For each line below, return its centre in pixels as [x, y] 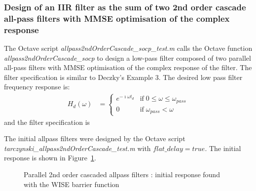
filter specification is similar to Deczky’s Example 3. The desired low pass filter [123, 77]
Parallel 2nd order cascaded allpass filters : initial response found [122, 174]
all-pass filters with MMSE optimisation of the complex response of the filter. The [128, 67]
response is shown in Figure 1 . [50, 158]
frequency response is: [37, 87]
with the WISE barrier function [72, 184]
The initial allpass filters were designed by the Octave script [95, 138]
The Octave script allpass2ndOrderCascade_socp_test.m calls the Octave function [128, 48]
